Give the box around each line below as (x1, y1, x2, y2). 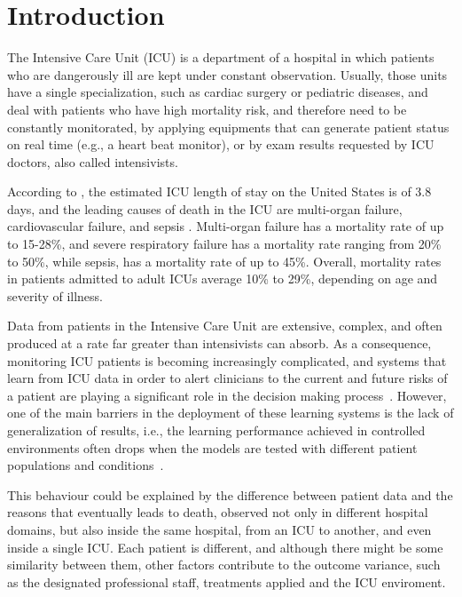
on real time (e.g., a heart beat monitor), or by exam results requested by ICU (7, 135, 435, 154)
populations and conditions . (7, 456, 164, 474)
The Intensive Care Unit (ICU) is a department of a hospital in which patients (7, 48, 435, 67)
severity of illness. (7, 286, 103, 305)
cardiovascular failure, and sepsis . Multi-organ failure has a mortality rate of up (7, 217, 444, 235)
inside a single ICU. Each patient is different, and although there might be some (7, 537, 443, 556)
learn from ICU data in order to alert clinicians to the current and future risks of (7, 369, 448, 387)
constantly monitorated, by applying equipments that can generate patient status (7, 117, 450, 136)
